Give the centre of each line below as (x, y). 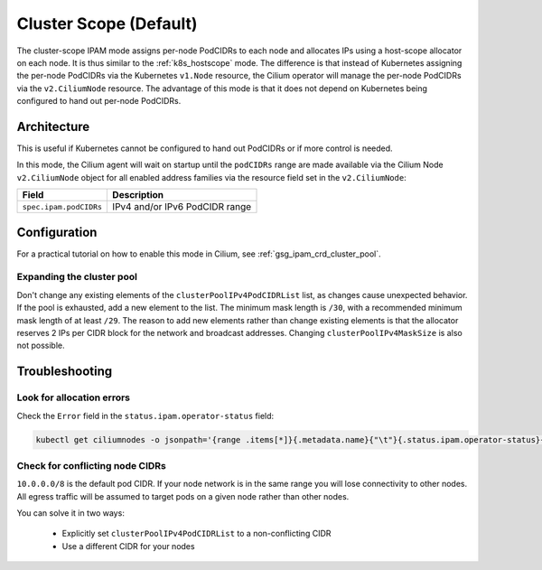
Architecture (53, 126)
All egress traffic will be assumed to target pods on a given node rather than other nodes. (183, 496)
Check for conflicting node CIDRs (91, 465)
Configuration (57, 232)
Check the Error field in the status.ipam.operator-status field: (145, 416)
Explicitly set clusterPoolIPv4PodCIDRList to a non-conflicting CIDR (196, 534)
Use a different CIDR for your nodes (128, 546)
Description (138, 195)
